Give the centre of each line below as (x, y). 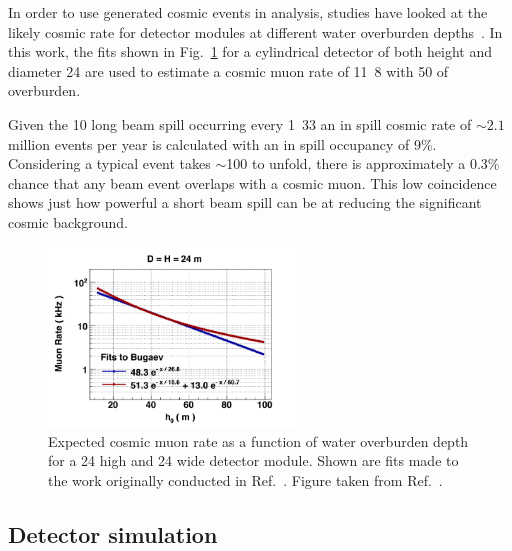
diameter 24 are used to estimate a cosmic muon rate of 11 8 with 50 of (228, 70)
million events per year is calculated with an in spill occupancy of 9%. (222, 143)
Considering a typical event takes (109, 163)
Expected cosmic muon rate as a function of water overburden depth (258, 440)
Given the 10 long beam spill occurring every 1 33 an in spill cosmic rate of (240, 123)
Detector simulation (113, 533)
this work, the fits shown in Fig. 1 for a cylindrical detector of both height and (250, 51)
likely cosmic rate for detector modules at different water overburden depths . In (255, 31)
